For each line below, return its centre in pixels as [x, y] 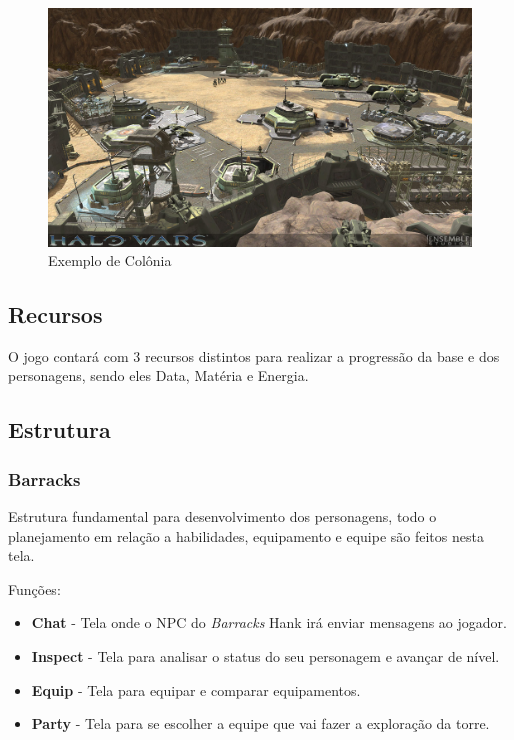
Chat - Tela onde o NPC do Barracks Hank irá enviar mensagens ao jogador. [269, 622]
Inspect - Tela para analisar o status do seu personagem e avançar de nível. [265, 656]
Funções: [34, 588]
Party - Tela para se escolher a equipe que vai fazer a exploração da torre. [260, 723]
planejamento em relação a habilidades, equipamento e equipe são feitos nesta [246, 535]
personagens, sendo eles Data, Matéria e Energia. [158, 375]
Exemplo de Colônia [110, 260]
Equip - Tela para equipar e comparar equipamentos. [196, 689]
